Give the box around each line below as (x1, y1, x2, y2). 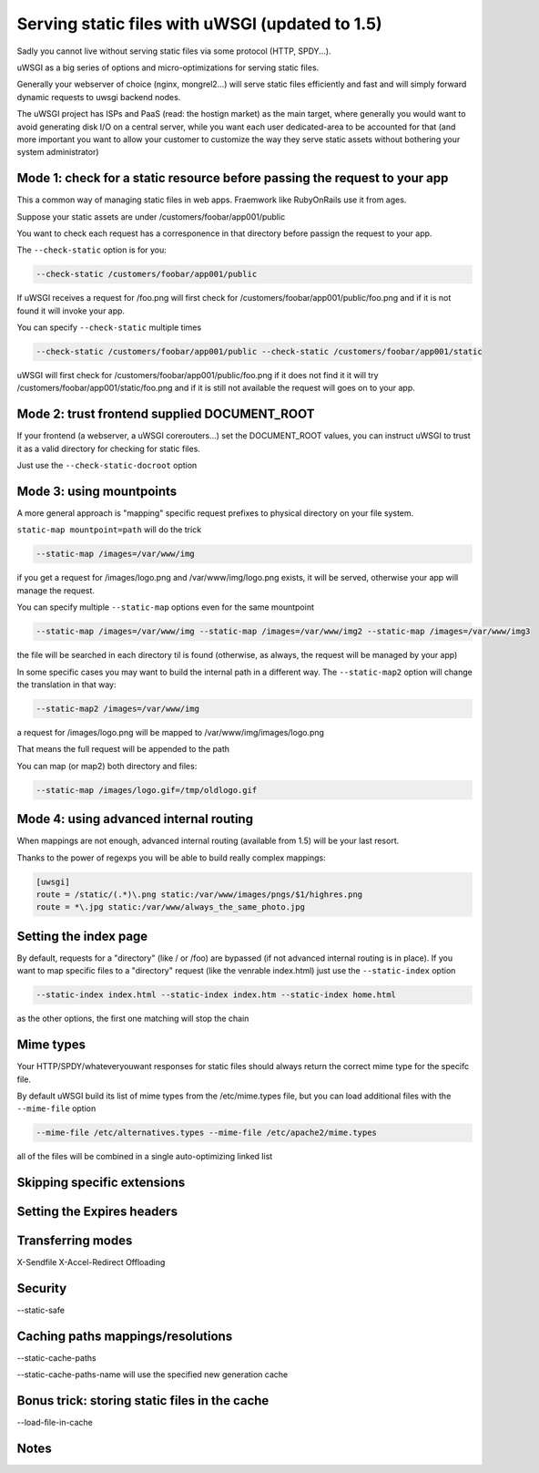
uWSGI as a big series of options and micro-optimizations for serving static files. (16, 62, 320, 73)
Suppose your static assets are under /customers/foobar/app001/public (16, 211, 286, 222)
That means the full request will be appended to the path (16, 744, 230, 755)
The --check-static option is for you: (16, 244, 168, 255)
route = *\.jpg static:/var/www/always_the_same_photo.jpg (36, 902, 305, 912)
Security (16, 1281, 67, 1296)
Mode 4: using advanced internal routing (16, 811, 254, 827)
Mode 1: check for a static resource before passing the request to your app (16, 170, 449, 186)
